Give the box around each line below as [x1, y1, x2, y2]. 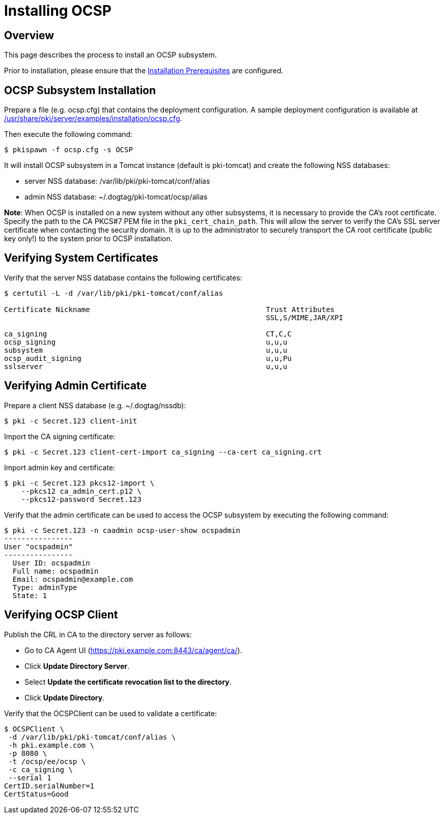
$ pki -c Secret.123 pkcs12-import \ [4, 478, 155, 487]
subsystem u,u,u [4, 346, 288, 354]
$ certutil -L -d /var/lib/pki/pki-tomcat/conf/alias [4, 289, 223, 297]
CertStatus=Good [4, 789, 69, 798]
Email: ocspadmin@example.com [12, 575, 133, 583]
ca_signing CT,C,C [4, 329, 292, 338]
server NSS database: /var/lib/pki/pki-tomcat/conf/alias [24, 177, 210, 186]
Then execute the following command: [4, 130, 133, 139]
